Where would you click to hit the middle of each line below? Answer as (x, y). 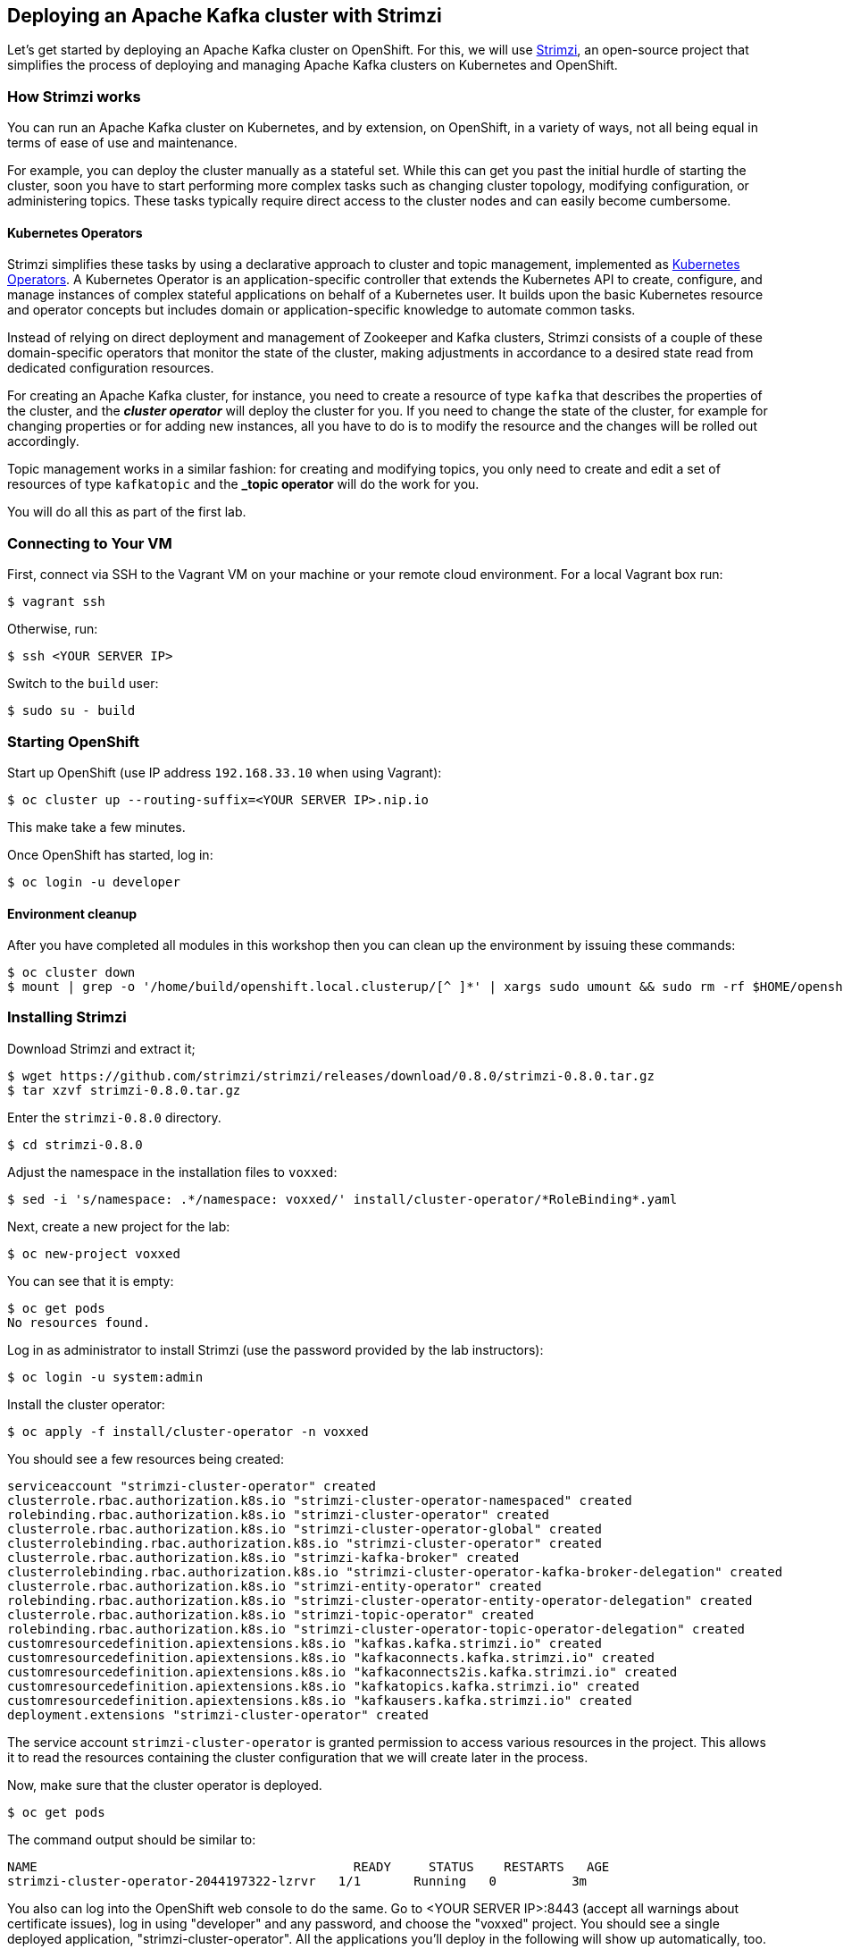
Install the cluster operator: (86, 1404)
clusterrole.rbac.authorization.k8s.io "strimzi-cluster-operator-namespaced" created (320, 1500)
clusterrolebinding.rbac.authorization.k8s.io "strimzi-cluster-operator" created (305, 1543)
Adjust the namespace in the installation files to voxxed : (172, 1172)
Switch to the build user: (83, 684)
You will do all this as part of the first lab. (127, 512)
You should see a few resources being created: (146, 1458)
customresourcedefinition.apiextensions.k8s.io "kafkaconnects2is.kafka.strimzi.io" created (342, 1672)
